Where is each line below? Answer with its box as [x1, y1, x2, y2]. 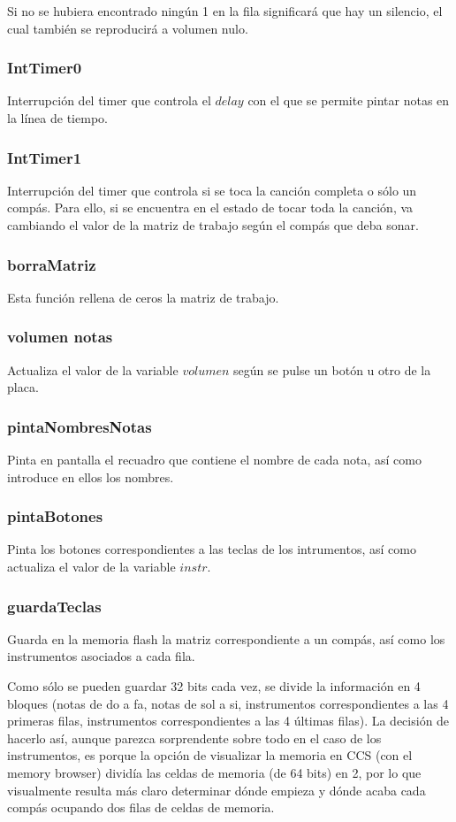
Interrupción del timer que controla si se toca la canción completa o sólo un [7, 181, 417, 199]
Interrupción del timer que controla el [7, 91, 211, 110]
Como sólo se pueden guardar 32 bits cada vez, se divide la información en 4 [7, 677, 421, 695]
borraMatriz [7, 253, 96, 275]
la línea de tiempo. [7, 109, 108, 127]
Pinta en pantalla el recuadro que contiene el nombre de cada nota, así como [7, 450, 422, 469]
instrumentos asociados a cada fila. [7, 647, 195, 665]
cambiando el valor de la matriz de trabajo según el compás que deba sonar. [7, 216, 419, 234]
